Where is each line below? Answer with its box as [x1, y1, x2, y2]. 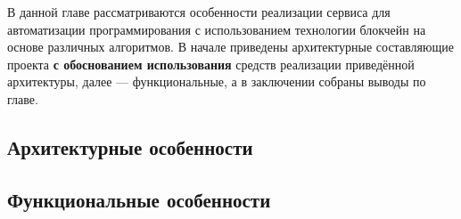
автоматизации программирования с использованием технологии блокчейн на [7, 20, 426, 38]
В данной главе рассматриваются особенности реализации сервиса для [7, 3, 391, 20]
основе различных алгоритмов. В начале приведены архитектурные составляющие [7, 37, 454, 56]
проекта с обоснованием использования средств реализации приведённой [7, 54, 415, 73]
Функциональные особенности [7, 185, 271, 213]
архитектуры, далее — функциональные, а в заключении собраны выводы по [7, 72, 426, 91]
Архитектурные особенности [7, 133, 253, 160]
